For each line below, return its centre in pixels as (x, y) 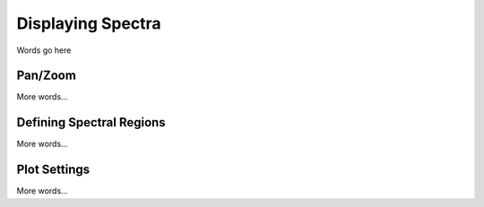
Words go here (44, 50)
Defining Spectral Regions (91, 122)
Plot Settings (53, 170)
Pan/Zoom (46, 76)
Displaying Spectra (89, 23)
